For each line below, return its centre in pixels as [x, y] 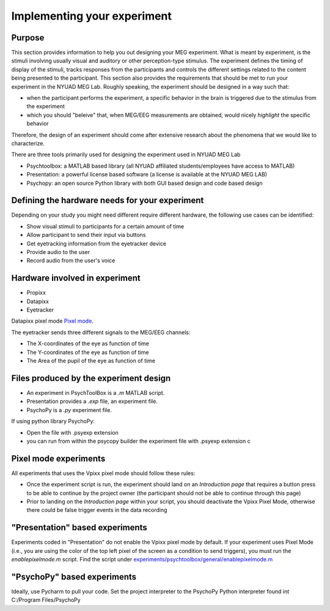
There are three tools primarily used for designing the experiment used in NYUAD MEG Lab [126, 155]
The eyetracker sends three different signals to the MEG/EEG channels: [101, 332]
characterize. [28, 143]
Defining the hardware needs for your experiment [108, 201]
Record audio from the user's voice [71, 261]
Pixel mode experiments [58, 458]
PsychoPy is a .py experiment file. [69, 410]
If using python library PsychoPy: [53, 421]
